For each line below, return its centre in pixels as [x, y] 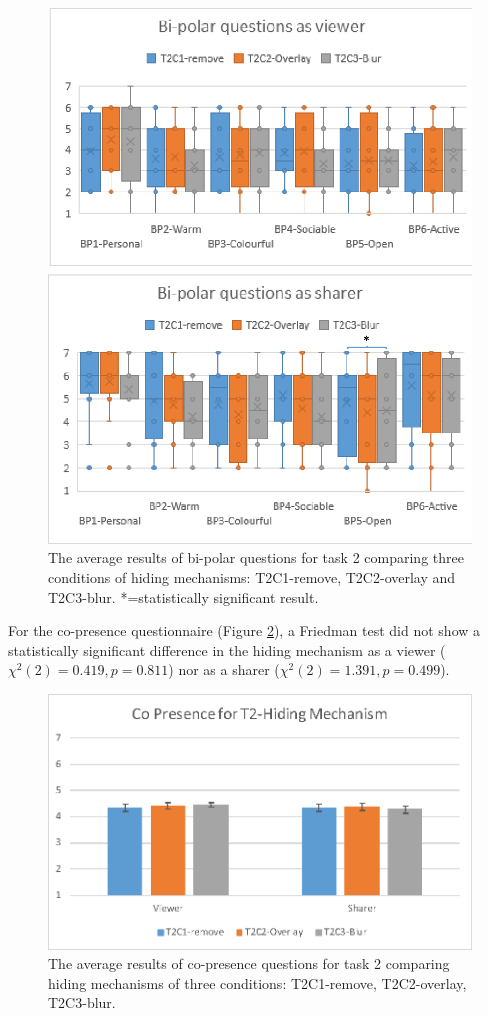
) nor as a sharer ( [224, 669]
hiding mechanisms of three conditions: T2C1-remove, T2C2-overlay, [257, 982]
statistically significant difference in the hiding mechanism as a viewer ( [227, 649]
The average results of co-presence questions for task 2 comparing [249, 963]
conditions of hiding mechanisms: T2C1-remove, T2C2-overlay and [252, 576]
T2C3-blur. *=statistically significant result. [183, 596]
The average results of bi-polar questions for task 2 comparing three [256, 557]
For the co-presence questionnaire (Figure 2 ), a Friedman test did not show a [244, 630]
